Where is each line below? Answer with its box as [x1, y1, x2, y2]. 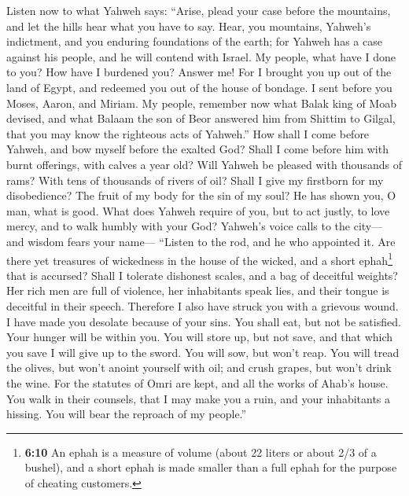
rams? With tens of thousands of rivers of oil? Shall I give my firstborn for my [6, 171, 384, 188]
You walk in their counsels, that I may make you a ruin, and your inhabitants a [6, 390, 391, 406]
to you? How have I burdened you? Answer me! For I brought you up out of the [6, 64, 392, 80]
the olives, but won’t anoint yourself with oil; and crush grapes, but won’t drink [6, 359, 392, 376]
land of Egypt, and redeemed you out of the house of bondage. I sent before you [6, 79, 392, 95]
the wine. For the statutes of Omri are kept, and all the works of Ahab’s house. [6, 374, 389, 391]
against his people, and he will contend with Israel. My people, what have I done [6, 48, 396, 64]
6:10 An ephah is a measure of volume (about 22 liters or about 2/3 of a [24, 443, 377, 460]
